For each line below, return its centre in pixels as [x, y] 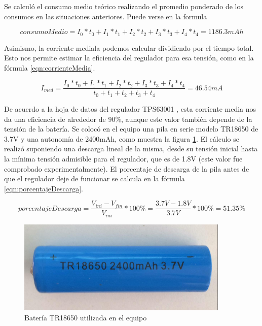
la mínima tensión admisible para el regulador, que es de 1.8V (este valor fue [123, 158]
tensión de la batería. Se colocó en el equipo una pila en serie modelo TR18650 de [131, 129]
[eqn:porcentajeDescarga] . [44, 188]
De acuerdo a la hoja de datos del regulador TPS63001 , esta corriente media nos [130, 108]
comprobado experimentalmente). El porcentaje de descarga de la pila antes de [127, 168]
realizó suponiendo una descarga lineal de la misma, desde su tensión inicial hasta [131, 149]
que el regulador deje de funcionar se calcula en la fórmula [95, 178]
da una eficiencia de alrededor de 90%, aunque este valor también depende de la [128, 119]
